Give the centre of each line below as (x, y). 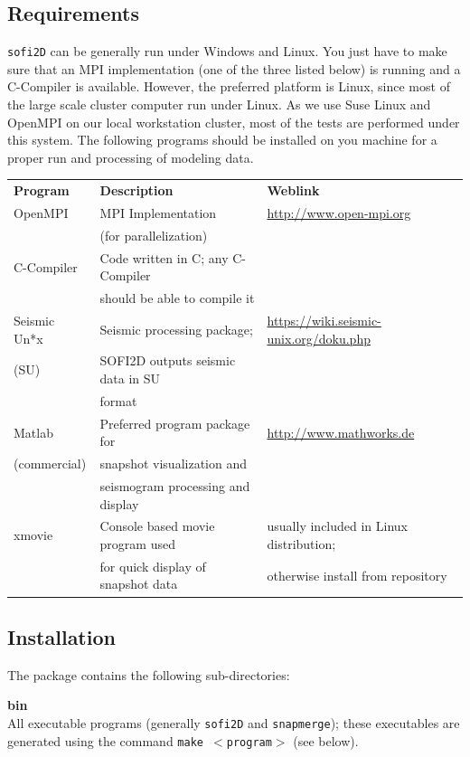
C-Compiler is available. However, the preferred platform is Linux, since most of (229, 86)
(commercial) (50, 464)
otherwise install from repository (357, 575)
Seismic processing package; (176, 329)
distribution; (301, 544)
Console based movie (157, 526)
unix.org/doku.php (319, 338)
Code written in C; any (164, 257)
